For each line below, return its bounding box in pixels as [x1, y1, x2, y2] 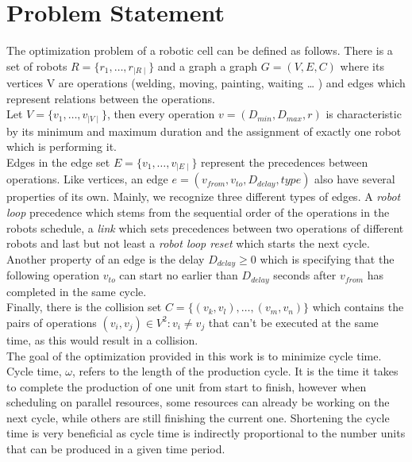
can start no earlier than [119, 267, 238, 283]
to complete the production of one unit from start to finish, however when [6, 378, 367, 395]
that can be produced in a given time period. [6, 441, 225, 457]
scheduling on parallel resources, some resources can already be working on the [6, 394, 390, 410]
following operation [6, 267, 100, 283]
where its [340, 57, 384, 74]
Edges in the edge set [6, 154, 110, 170]
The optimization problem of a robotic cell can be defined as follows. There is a [6, 42, 393, 59]
